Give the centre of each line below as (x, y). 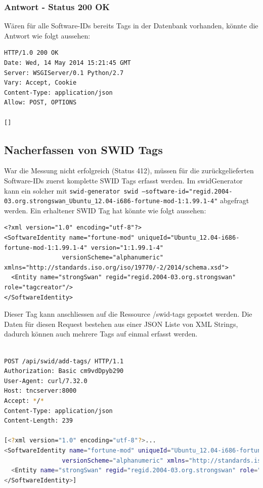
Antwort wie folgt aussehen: (47, 35)
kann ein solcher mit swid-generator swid (71, 190)
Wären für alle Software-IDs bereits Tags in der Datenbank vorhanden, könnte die (131, 26)
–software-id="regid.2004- (187, 191)
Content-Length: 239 (39, 421)
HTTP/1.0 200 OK (31, 53)
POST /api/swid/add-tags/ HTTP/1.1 (64, 361)
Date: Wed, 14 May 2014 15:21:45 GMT (68, 63)
